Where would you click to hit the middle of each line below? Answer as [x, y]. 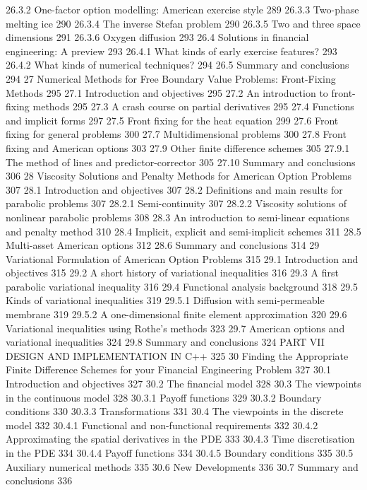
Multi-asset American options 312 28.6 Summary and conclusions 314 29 [163, 245]
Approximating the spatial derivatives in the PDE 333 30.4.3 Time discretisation [180, 439]
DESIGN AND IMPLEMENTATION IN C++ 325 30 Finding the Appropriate [177, 355]
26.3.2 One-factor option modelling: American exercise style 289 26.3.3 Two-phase [182, 9]
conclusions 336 [39, 480]
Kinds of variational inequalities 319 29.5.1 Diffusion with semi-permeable [165, 300]
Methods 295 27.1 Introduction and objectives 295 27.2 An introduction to [167, 92]
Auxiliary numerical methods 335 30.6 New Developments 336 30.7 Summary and [182, 466]
